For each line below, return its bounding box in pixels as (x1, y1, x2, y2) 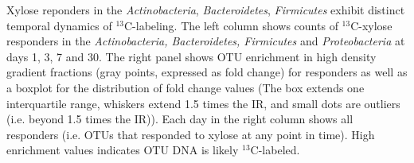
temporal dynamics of (6, 17, 112, 33)
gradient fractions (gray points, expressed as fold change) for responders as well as (6, 64, 408, 80)
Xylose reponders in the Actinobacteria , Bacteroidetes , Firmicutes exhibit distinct (6, 2, 405, 17)
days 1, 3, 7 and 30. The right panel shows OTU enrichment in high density (6, 48, 377, 64)
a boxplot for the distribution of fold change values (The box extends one (6, 79, 365, 95)
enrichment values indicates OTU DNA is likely (6, 142, 239, 158)
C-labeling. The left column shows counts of (123, 17, 338, 33)
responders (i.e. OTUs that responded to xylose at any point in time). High (6, 126, 375, 142)
